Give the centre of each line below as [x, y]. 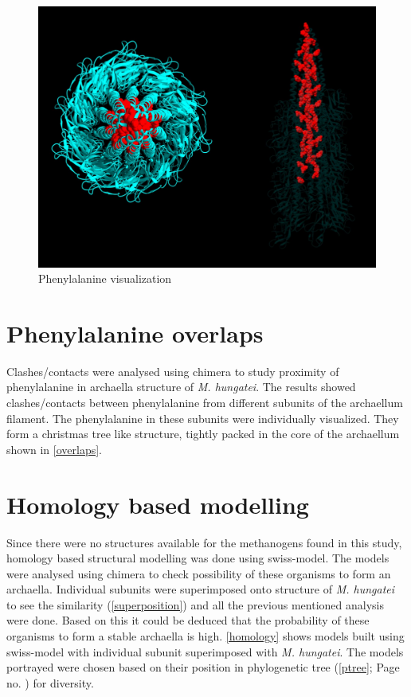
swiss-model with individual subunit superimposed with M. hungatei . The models [205, 651]
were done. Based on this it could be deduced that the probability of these [188, 620]
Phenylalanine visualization [105, 278]
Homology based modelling [158, 504]
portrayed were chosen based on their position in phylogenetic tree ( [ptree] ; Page [203, 667]
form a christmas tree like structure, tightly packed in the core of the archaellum [203, 434]
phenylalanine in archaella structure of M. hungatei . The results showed [181, 387]
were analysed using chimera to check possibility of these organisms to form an [199, 573]
